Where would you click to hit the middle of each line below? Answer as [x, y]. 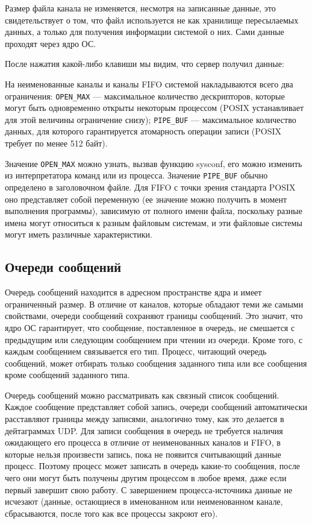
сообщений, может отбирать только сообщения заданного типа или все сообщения [156, 363]
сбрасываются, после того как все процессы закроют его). [111, 513]
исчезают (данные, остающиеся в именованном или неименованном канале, [144, 501]
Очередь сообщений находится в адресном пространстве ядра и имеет [133, 292]
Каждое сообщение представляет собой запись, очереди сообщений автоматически [156, 407]
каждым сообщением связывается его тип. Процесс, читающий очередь [136, 351]
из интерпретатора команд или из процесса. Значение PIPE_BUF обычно [136, 175]
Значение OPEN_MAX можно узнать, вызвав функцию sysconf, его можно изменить [154, 163]
